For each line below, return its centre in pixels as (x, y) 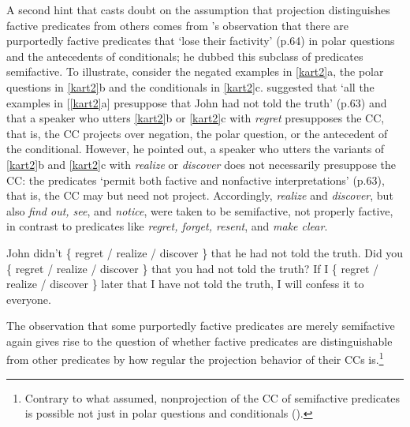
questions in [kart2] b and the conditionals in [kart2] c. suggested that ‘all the (190, 86)
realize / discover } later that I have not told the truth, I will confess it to (185, 284)
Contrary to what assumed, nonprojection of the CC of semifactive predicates (212, 397)
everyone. (29, 299)
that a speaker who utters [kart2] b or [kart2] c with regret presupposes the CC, (196, 118)
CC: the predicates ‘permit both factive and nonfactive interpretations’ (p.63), (196, 180)
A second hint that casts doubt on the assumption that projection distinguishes (198, 9)
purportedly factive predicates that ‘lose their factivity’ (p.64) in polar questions (201, 41)
